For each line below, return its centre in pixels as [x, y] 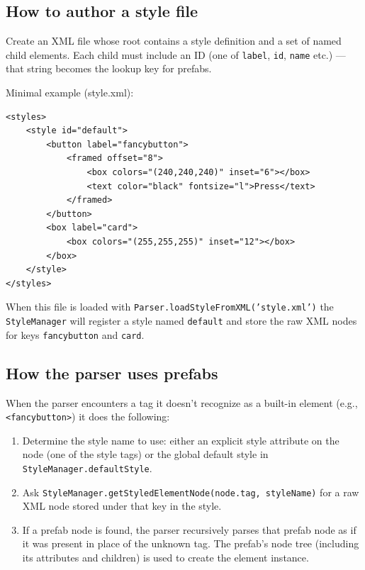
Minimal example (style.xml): [70, 93]
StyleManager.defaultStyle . [87, 468]
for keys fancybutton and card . [75, 334]
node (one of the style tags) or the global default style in [145, 454]
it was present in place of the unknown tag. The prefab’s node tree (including [191, 543]
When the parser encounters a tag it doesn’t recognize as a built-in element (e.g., [182, 402]
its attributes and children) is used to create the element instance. [165, 558]
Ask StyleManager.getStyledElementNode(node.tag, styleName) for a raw [191, 492]
